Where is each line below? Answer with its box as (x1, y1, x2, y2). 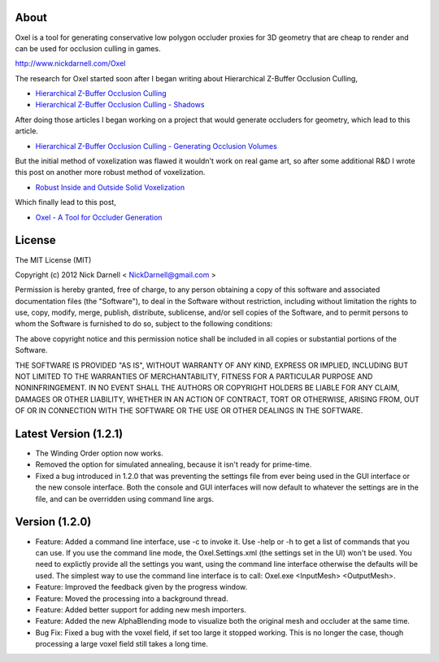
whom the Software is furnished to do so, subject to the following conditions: (15, 319, 273, 329)
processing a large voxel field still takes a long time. (35, 639, 209, 649)
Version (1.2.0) (15, 515, 92, 529)
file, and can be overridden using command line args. (35, 494, 215, 503)
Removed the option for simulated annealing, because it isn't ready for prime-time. (35, 459, 312, 469)
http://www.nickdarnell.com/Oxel (15, 59, 126, 68)
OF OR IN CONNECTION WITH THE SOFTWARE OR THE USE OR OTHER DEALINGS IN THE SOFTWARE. (15, 406, 363, 416)
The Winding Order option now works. (35, 448, 163, 459)
